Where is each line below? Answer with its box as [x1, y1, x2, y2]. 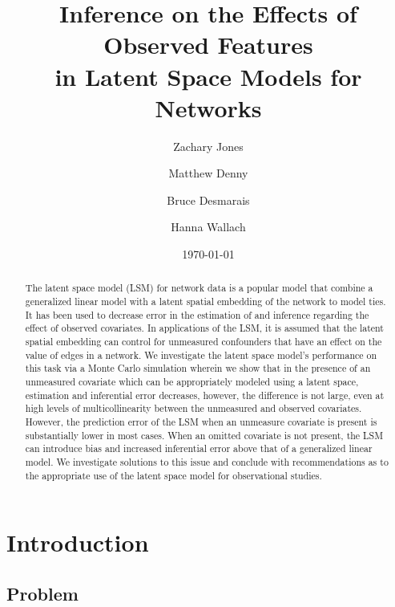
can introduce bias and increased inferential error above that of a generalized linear [25, 442, 373, 455]
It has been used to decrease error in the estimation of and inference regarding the [25, 308, 369, 321]
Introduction [6, 526, 149, 559]
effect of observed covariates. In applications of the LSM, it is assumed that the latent [25, 321, 384, 335]
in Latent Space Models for [54, 59, 362, 92]
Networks [155, 91, 262, 124]
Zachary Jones [173, 137, 244, 154]
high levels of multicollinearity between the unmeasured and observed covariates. [25, 401, 362, 415]
